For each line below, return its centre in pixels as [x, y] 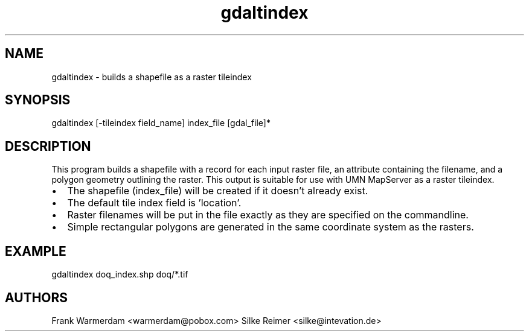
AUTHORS [37, 297]
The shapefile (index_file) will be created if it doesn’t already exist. [218, 191]
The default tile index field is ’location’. [154, 203]
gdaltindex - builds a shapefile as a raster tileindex [152, 77]
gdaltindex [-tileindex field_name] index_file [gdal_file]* [161, 123]
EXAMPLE [36, 251]
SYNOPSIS [38, 100]
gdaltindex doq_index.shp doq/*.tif [120, 274]
